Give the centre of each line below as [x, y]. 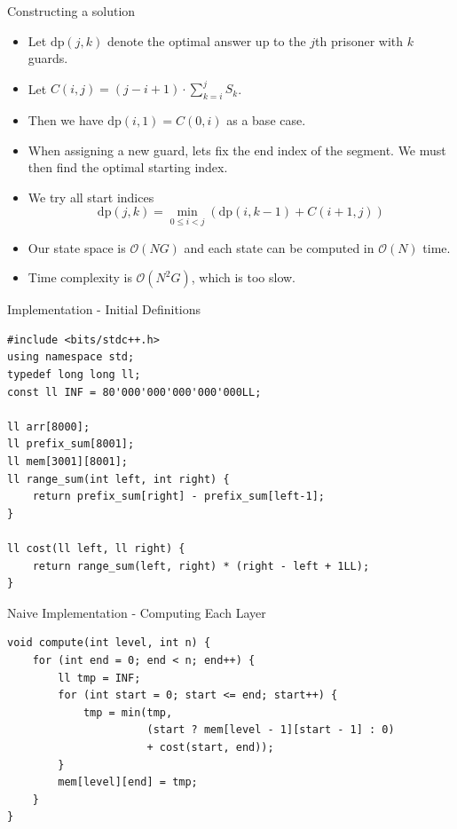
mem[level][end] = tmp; [128, 782]
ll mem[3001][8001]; [68, 462]
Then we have [66, 120]
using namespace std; [71, 357]
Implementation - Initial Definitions [104, 309]
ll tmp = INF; [99, 678]
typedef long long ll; [74, 375]
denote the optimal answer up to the [206, 40]
